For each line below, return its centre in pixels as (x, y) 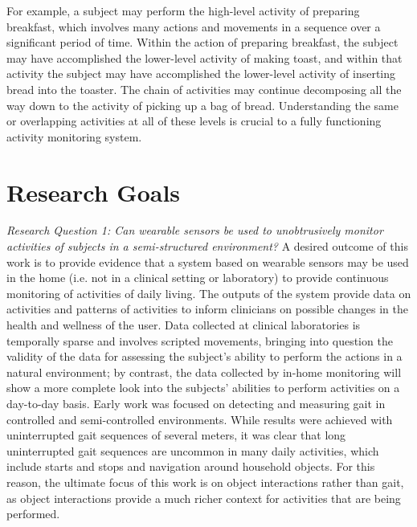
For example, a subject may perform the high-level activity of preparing (183, 10)
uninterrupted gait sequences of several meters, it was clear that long (176, 435)
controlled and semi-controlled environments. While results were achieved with (200, 419)
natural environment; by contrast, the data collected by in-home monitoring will (204, 372)
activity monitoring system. (74, 136)
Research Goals (94, 192)
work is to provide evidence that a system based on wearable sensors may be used (208, 261)
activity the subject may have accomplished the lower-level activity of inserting (201, 74)
